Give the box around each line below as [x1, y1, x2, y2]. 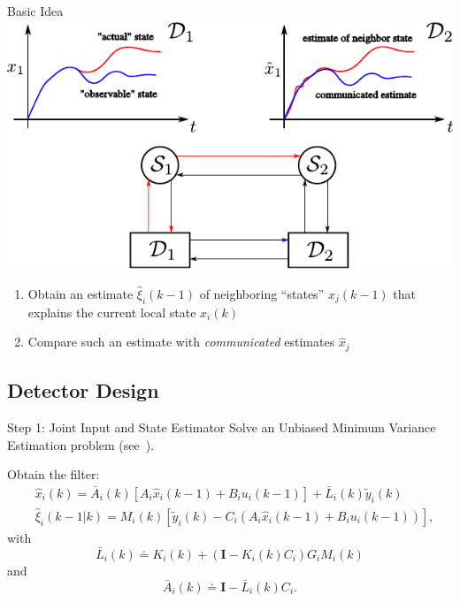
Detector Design [7, 377, 159, 404]
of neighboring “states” [199, 284, 325, 302]
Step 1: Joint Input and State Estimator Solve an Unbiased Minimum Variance [7, 417, 436, 436]
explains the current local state [27, 302, 196, 321]
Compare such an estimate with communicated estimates [27, 332, 335, 351]
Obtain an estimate [27, 284, 134, 302]
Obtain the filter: [7, 465, 100, 484]
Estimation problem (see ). [7, 435, 155, 453]
